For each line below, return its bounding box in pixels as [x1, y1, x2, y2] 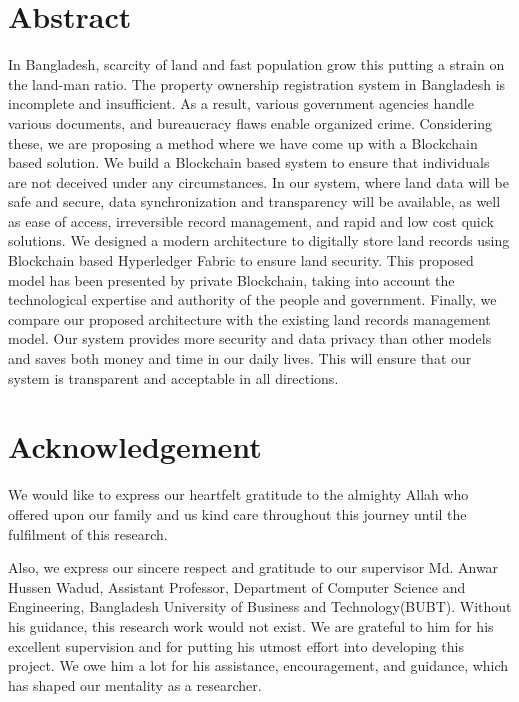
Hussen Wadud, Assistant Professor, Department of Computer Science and [8, 576, 466, 597]
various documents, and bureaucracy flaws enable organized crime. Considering [8, 112, 492, 133]
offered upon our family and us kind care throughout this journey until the [8, 503, 467, 524]
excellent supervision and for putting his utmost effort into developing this [8, 635, 464, 656]
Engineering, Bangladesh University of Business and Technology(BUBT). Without [8, 596, 512, 617]
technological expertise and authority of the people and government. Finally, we [8, 289, 497, 310]
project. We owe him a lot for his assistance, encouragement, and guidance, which [8, 655, 509, 676]
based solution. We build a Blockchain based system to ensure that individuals [8, 152, 490, 173]
